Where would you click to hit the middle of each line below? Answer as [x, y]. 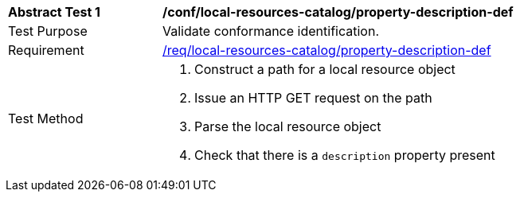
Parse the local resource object [288, 126]
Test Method [46, 118]
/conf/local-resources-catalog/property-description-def [338, 12]
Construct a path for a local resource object [325, 69]
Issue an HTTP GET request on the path [313, 98]
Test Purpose [48, 31]
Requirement [46, 50]
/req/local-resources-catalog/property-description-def [327, 50]
